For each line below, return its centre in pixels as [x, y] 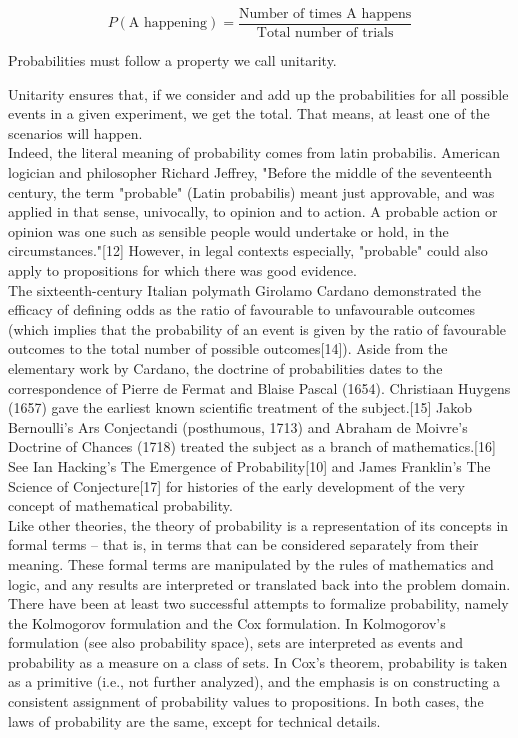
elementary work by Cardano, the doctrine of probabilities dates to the [225, 367]
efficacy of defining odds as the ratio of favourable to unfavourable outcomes [242, 309]
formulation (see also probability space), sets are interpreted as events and [235, 642]
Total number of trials [325, 33]
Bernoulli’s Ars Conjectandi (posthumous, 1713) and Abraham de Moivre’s [238, 426]
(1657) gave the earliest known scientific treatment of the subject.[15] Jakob [240, 407]
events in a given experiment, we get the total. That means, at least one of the [249, 113]
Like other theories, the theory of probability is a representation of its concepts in [258, 524]
